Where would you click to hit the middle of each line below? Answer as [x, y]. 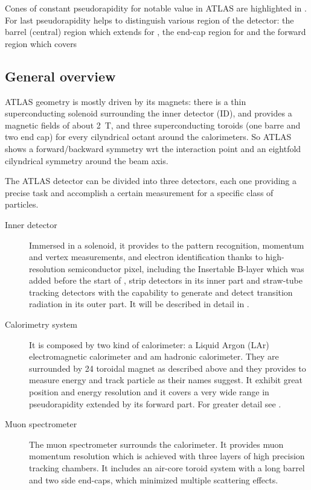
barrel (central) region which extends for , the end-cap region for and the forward [155, 32]
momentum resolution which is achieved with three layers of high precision [167, 456]
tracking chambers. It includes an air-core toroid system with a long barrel [167, 468]
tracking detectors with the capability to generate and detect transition [161, 292]
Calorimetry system [41, 324]
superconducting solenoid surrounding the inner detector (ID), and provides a [149, 113]
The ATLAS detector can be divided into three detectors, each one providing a [151, 181]
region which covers [41, 43]
